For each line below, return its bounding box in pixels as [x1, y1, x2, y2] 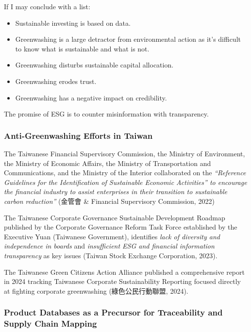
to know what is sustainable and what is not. [15, 43, 150, 53]
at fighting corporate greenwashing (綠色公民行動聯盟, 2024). [4, 285, 188, 296]
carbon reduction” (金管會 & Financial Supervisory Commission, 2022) [4, 196, 215, 206]
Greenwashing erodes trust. [15, 76, 97, 86]
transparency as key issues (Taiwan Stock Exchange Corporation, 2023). [4, 250, 218, 260]
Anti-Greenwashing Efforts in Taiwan [4, 129, 153, 141]
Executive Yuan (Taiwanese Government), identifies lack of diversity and [4, 231, 220, 241]
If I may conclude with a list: [4, 1, 90, 11]
